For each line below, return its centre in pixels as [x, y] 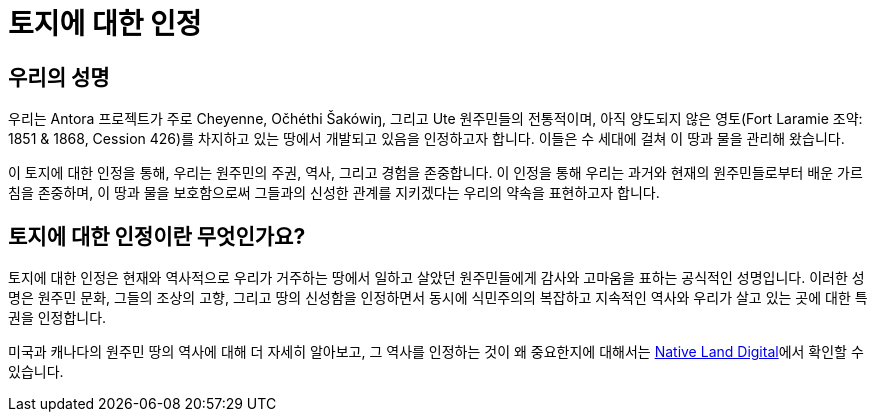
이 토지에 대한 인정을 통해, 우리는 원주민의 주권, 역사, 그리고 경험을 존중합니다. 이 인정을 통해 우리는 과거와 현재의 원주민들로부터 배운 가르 [435, 173]
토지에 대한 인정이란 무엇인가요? [157, 236]
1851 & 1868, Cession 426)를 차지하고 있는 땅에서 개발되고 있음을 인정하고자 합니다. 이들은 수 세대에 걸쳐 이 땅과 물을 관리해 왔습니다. [426, 139]
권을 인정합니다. [57, 318]
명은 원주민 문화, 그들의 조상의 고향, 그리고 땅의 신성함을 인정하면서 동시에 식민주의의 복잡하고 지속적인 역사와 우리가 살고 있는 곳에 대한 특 [438, 298]
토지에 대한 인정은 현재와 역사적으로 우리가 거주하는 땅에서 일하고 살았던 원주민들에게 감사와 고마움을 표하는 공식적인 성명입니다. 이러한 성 [436, 278]
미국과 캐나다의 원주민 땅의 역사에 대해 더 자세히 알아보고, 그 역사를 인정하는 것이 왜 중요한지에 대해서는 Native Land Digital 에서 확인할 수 [436, 352]
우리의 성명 [59, 77]
